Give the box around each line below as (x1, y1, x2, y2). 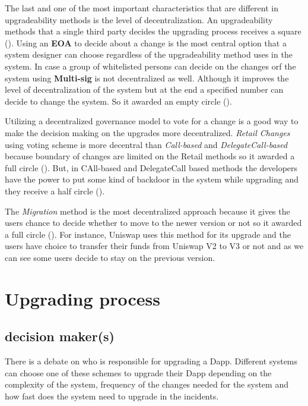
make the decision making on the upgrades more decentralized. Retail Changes (5, 126, 290, 139)
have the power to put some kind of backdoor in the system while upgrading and (5, 173, 299, 185)
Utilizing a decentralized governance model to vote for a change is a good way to (5, 115, 299, 127)
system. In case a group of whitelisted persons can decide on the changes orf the (5, 59, 296, 72)
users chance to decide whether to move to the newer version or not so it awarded (5, 216, 302, 229)
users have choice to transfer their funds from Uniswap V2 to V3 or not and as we (5, 240, 304, 252)
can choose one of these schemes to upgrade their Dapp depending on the (5, 366, 272, 379)
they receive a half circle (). (5, 184, 105, 197)
